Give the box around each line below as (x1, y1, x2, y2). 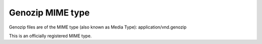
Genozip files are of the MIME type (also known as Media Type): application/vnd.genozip (9, 24, 187, 30)
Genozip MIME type (9, 7, 90, 18)
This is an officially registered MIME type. (9, 33, 92, 39)
